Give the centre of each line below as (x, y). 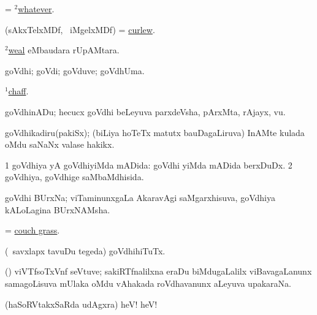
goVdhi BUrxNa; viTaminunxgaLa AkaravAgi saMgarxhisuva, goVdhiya (140, 197)
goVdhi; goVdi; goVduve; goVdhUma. (75, 70)
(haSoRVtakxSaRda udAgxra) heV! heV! (81, 304)
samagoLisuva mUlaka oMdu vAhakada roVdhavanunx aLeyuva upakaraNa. (148, 283)
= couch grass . (32, 230)
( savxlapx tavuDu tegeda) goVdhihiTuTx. (85, 250)
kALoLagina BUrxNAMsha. (58, 209)
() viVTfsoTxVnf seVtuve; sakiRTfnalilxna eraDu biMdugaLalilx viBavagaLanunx (158, 271)
